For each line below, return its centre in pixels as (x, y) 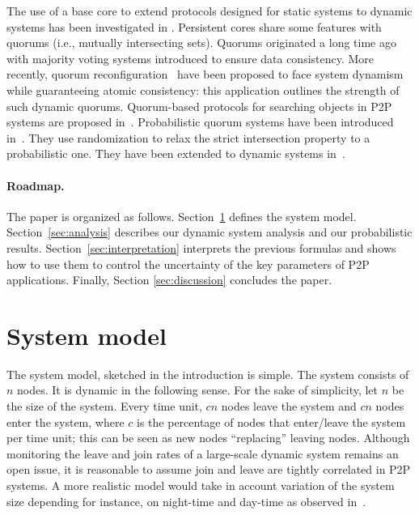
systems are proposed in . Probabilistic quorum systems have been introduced (200, 122)
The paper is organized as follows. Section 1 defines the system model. (182, 216)
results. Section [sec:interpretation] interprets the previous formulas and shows (201, 247)
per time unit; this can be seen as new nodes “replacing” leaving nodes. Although (208, 438)
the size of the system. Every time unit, (104, 406)
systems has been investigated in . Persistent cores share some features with (194, 26)
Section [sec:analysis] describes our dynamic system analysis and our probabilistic (209, 232)
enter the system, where (66, 421)
